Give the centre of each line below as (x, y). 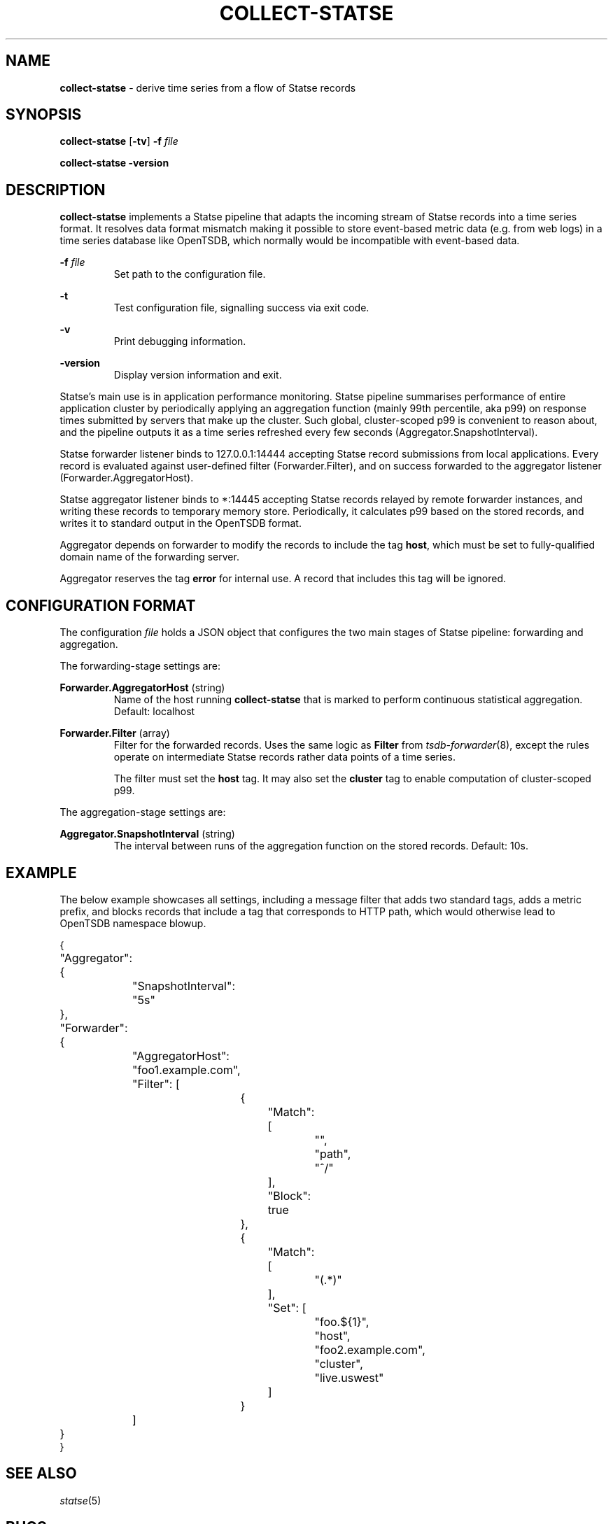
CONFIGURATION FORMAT (101, 605)
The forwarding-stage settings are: (140, 666)
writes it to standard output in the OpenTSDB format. (181, 523)
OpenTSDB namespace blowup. (133, 923)
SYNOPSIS (44, 115)
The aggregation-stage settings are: (143, 812)
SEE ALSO (41, 1474)
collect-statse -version (114, 163)
